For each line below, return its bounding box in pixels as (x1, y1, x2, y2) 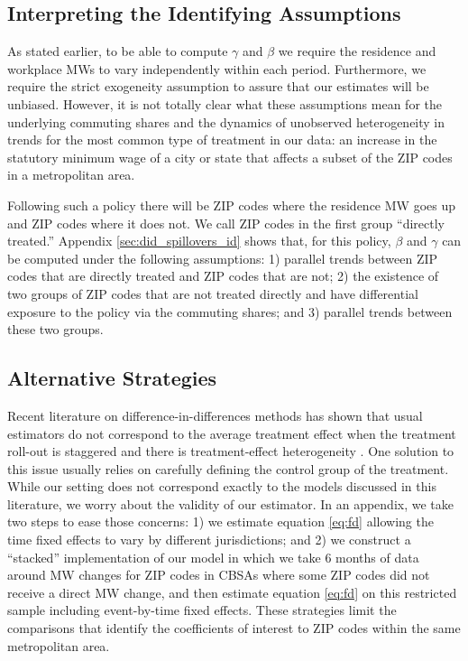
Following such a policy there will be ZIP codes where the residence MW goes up (7, 195, 455, 214)
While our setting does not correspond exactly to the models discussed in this (7, 477, 436, 496)
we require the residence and (278, 42, 436, 61)
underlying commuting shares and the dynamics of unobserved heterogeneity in (7, 112, 445, 131)
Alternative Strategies (7, 364, 217, 392)
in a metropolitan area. (7, 165, 135, 184)
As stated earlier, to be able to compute (7, 42, 228, 61)
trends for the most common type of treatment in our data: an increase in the (7, 130, 437, 149)
